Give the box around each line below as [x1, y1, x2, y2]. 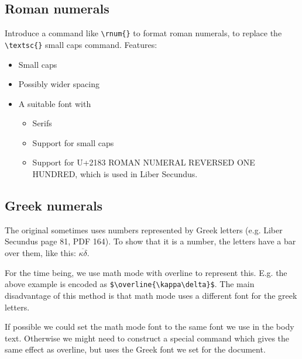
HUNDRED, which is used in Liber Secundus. [32, 168, 198, 180]
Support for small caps [32, 136, 114, 149]
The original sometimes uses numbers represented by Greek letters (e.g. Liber [5, 223, 283, 236]
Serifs [32, 117, 52, 129]
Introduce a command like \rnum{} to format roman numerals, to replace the [5, 27, 282, 39]
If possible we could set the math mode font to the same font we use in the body [5, 320, 294, 333]
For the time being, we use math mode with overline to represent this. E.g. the [5, 266, 287, 278]
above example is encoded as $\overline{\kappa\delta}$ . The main [5, 278, 255, 290]
